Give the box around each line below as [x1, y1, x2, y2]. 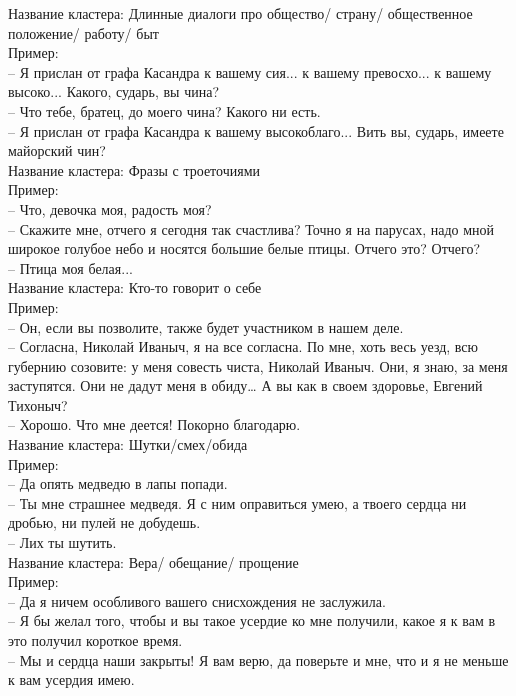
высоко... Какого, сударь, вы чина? [8, 81, 220, 102]
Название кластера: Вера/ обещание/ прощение [8, 551, 299, 572]
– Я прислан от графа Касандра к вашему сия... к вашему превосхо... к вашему [8, 61, 492, 82]
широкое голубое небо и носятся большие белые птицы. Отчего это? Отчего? [8, 238, 481, 259]
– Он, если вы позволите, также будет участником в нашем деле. [8, 316, 404, 337]
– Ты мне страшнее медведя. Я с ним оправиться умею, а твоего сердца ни [8, 492, 467, 513]
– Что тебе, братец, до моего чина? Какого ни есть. [8, 100, 321, 121]
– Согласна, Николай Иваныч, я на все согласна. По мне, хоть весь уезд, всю [8, 336, 479, 357]
